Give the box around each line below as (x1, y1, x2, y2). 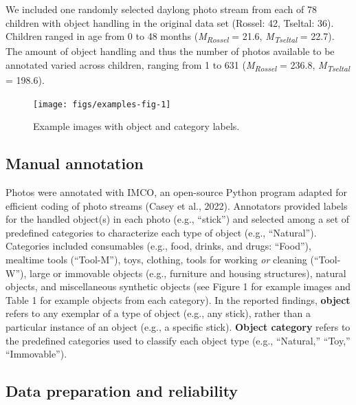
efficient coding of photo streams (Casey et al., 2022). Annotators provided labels (5, 198, 348, 212)
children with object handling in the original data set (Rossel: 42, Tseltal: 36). (5, 15, 334, 30)
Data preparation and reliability (5, 380, 238, 402)
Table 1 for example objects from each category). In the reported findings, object (5, 292, 351, 307)
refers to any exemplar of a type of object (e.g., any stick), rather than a (5, 306, 311, 320)
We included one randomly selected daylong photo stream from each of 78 (5, 2, 317, 16)
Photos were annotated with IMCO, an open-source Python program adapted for (5, 185, 347, 199)
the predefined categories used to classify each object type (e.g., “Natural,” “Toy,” (5, 333, 351, 347)
